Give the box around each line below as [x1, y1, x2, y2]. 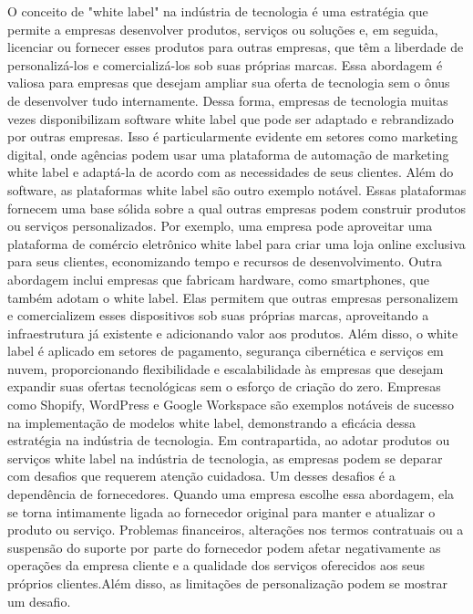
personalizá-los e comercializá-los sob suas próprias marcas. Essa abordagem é [7, 55, 443, 74]
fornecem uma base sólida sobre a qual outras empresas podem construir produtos [7, 198, 466, 217]
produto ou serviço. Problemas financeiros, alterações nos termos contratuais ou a [7, 520, 464, 539]
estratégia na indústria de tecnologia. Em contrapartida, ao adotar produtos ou [7, 431, 450, 450]
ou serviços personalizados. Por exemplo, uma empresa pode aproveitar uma [7, 216, 433, 235]
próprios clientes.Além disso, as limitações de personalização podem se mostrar [7, 574, 448, 592]
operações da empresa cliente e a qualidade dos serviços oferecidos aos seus [7, 556, 426, 575]
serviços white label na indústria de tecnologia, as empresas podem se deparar [7, 448, 443, 467]
